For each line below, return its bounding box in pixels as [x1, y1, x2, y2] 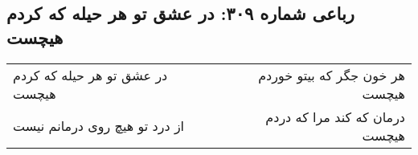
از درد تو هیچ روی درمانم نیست [13, 116, 185, 136]
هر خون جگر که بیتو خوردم [258, 65, 405, 84]
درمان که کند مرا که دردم [265, 107, 405, 126]
